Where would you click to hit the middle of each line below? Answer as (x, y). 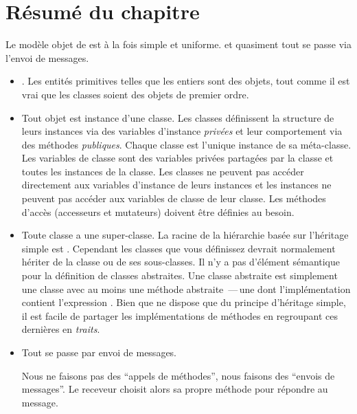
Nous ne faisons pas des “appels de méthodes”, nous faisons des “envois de (178, 375)
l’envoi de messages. (47, 57)
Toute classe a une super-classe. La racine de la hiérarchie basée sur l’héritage (185, 235)
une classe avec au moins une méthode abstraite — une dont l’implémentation (186, 288)
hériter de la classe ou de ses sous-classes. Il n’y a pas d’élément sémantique (181, 262)
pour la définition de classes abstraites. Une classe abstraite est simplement (180, 275)
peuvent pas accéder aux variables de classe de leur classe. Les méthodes (174, 198)
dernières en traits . (61, 329)
